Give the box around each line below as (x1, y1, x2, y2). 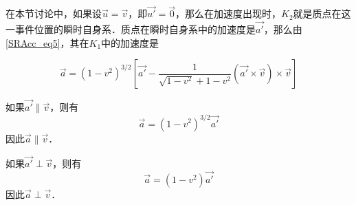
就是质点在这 (293, 6, 351, 21)
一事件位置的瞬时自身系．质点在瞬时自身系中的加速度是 (5, 22, 256, 36)
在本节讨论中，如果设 (5, 6, 102, 21)
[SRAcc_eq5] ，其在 (5, 35, 89, 50)
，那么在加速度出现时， (175, 6, 282, 21)
